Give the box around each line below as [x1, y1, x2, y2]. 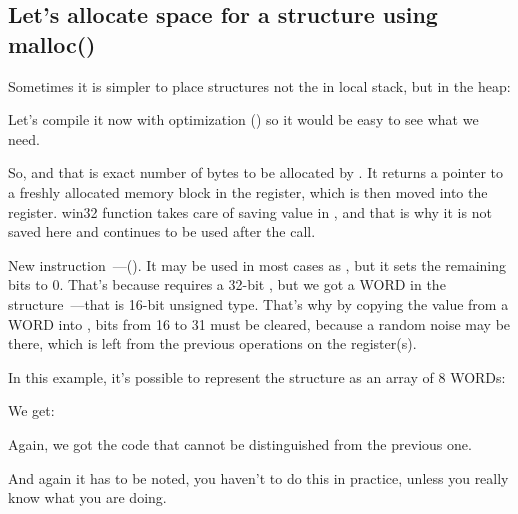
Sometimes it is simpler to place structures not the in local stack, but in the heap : [8, 75, 511, 96]
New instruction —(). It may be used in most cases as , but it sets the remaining [8, 254, 507, 275]
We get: [8, 400, 55, 421]
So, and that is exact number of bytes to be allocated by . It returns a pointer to [8, 162, 504, 183]
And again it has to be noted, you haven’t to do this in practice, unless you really [8, 467, 509, 488]
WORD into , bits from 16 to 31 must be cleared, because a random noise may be [8, 313, 511, 334]
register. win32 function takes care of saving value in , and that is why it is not [8, 201, 492, 222]
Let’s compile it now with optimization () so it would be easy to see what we [8, 109, 479, 130]
